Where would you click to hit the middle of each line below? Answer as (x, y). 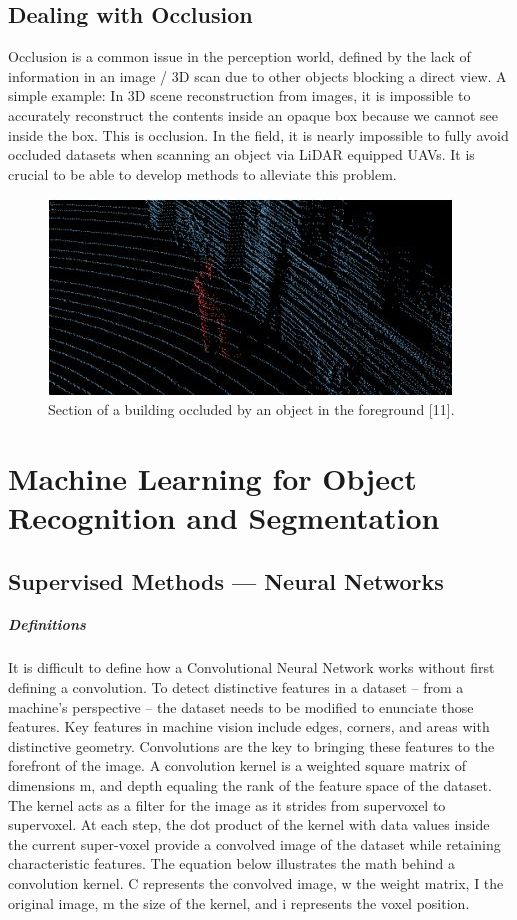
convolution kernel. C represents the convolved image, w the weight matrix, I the (256, 882)
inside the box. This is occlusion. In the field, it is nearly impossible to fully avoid (258, 134)
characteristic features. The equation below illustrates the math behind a (231, 863)
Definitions (47, 624)
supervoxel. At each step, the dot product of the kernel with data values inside (249, 824)
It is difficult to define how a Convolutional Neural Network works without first (251, 667)
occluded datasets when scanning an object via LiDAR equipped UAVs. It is (241, 154)
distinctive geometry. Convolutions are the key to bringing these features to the (251, 745)
